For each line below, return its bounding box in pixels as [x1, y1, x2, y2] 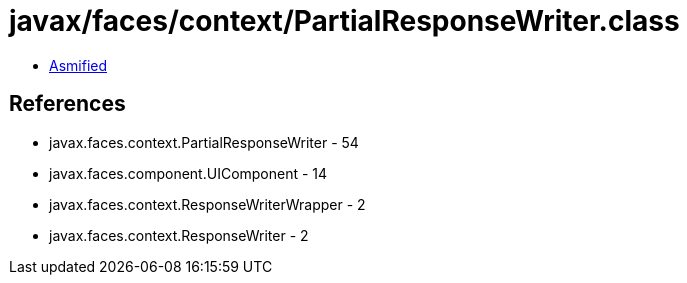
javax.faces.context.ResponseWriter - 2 [49, 226, 309, 244]
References [9, 91, 126, 117]
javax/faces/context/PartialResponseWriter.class [9, 4, 680, 38]
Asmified [49, 56, 108, 74]
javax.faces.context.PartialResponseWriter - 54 [49, 133, 359, 151]
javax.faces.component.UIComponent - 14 [49, 164, 328, 182]
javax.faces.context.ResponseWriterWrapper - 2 [49, 195, 366, 213]
